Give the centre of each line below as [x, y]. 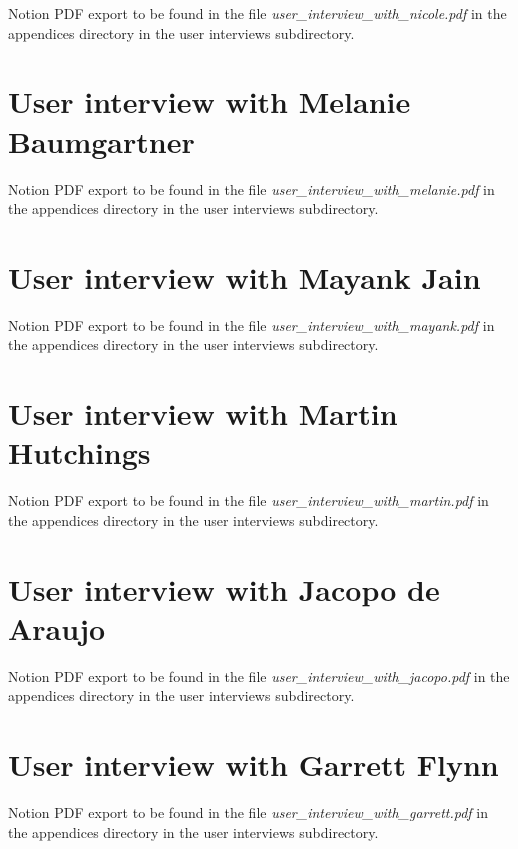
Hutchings [79, 452]
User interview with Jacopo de [224, 588]
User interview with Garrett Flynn [253, 764]
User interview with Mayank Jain [244, 276]
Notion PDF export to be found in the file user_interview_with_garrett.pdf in [248, 812]
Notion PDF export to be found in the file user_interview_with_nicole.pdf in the [257, 13]
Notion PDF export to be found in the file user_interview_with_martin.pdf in [248, 500]
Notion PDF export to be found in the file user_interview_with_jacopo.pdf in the [259, 675]
